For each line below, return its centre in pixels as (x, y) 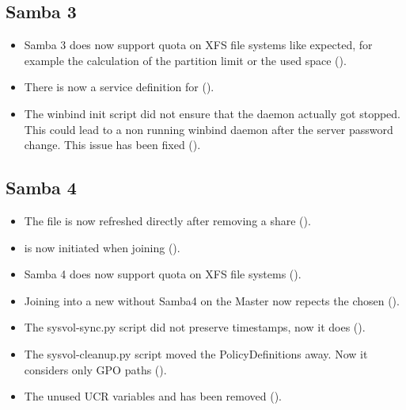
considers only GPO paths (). (95, 369)
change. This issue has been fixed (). (112, 145)
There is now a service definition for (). (119, 87)
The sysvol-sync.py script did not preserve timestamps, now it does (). (195, 327)
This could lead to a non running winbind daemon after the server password (209, 129)
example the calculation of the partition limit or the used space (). (185, 60)
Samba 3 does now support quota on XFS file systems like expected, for (198, 45)
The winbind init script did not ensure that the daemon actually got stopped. (212, 113)
